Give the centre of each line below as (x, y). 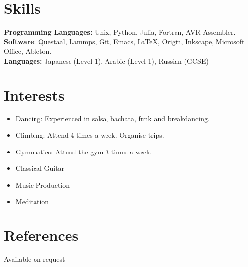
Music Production (43, 185)
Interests (34, 95)
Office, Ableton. (28, 51)
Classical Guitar (40, 168)
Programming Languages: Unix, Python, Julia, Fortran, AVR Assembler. (120, 32)
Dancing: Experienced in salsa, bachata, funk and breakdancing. (112, 118)
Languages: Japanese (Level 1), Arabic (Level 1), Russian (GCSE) (106, 60)
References (41, 235)
